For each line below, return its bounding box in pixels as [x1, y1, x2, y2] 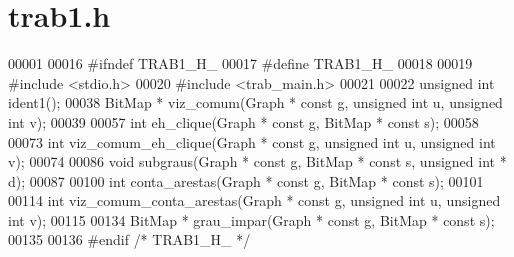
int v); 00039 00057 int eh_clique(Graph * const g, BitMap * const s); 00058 [8, 111, 479, 132]
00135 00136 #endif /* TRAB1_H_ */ [8, 229, 251, 250]
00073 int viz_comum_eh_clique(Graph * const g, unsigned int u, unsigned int [8, 131, 496, 152]
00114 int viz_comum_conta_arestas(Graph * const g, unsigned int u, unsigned [8, 190, 501, 211]
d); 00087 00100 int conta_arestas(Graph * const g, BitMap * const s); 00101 [8, 170, 484, 191]
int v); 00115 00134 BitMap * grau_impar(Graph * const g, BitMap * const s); [8, 209, 495, 230]
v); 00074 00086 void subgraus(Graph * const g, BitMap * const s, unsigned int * [8, 151, 507, 172]
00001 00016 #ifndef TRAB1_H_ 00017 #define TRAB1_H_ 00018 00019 [8, 53, 473, 74]
